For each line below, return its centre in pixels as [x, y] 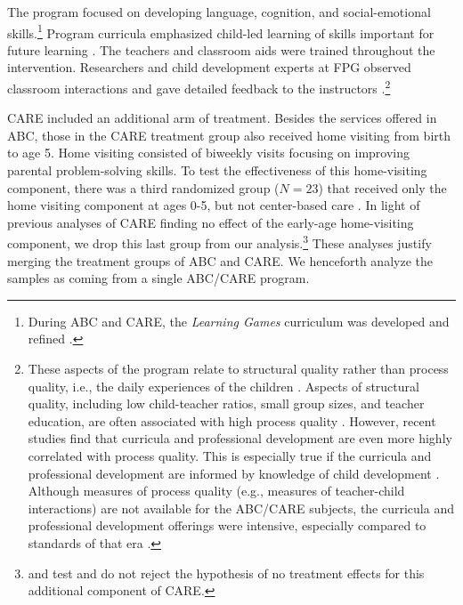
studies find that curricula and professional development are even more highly [240, 438]
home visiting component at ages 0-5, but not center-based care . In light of [214, 205]
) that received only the [382, 187]
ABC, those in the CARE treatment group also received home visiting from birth [229, 135]
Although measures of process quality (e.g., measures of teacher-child [216, 491]
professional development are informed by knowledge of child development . [234, 473]
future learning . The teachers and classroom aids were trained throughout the [221, 49]
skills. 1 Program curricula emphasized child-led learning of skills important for [221, 31]
